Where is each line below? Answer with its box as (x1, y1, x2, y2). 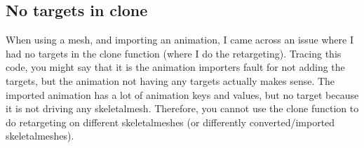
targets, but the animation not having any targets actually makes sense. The (6, 73, 335, 88)
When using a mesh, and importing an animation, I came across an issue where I (6, 32, 353, 47)
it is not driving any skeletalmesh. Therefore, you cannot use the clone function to (6, 101, 359, 116)
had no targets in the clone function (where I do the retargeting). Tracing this (6, 46, 342, 60)
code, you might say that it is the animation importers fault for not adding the (6, 60, 345, 74)
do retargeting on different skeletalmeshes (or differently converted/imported (6, 114, 335, 129)
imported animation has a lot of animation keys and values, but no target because (6, 87, 359, 102)
